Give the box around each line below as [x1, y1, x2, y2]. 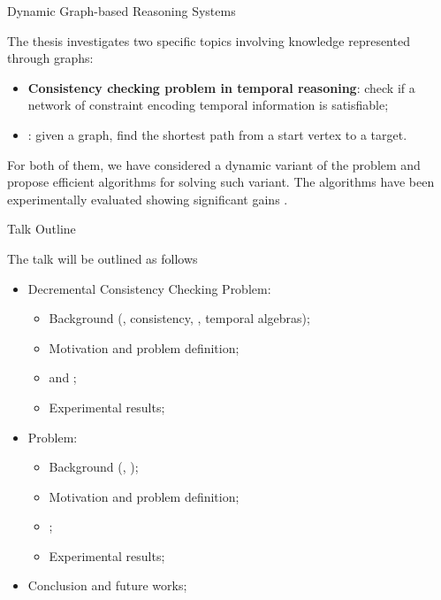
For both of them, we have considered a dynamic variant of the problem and [7, 155, 421, 173]
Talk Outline [7, 219, 76, 238]
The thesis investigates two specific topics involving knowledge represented [7, 31, 410, 50]
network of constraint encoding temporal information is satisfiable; [27, 96, 389, 114]
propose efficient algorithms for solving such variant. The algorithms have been [7, 173, 435, 191]
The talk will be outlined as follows [7, 249, 198, 267]
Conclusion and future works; [27, 576, 187, 595]
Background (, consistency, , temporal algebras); [49, 309, 310, 327]
